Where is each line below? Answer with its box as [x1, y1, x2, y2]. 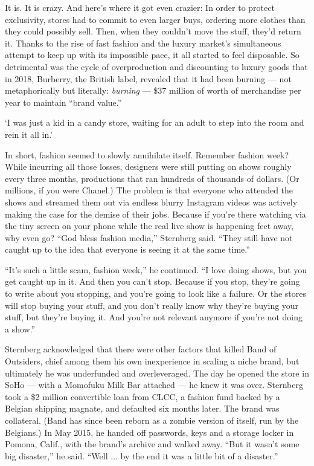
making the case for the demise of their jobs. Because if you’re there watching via [5, 207, 306, 220]
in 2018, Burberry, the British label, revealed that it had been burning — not [5, 72, 292, 85]
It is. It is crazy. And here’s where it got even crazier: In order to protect [5, 1, 275, 13]
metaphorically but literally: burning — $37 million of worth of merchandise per [5, 84, 301, 97]
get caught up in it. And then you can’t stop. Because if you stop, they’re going [5, 275, 300, 288]
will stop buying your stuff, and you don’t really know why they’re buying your [5, 299, 299, 311]
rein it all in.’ [5, 128, 53, 140]
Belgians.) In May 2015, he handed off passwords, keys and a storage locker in [5, 426, 294, 438]
